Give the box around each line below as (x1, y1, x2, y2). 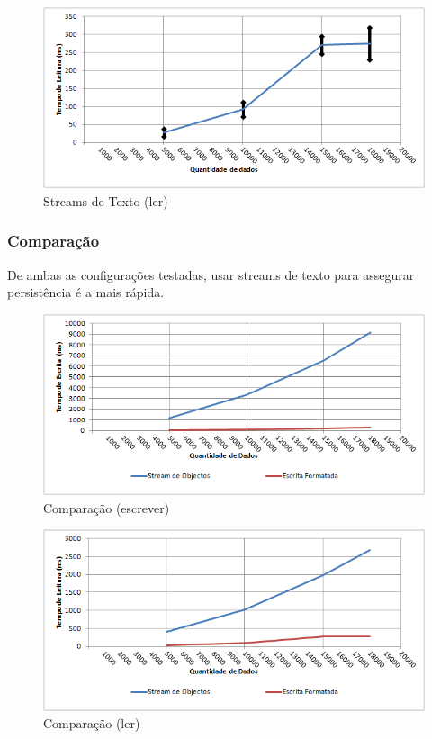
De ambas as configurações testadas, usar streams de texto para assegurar (7, 265, 415, 284)
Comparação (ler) (43, 714, 140, 733)
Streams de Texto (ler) (43, 191, 168, 210)
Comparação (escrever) (43, 498, 170, 517)
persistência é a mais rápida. (7, 283, 165, 302)
